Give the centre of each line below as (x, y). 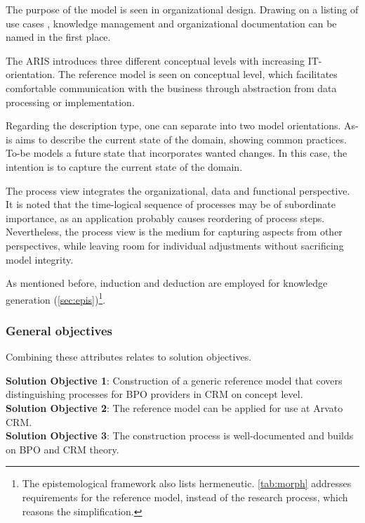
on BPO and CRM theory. (62, 449)
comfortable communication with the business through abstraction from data (171, 88)
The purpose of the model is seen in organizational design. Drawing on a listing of (182, 9)
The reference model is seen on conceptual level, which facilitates (198, 74)
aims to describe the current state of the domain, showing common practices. (181, 139)
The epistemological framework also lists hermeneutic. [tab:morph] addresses (187, 483)
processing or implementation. (70, 102)
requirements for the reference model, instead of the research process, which (185, 497)
